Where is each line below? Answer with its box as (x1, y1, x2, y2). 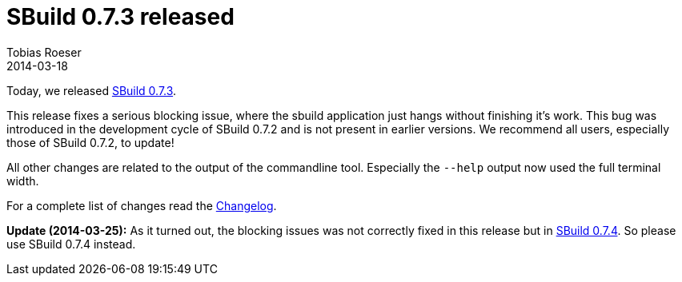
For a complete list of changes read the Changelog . (6, 198, 277, 212)
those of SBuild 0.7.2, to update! (6, 135, 175, 149)
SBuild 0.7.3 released (6, 3, 235, 30)
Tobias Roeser (6, 45, 82, 59)
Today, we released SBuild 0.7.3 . (6, 83, 177, 97)
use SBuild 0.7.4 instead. (6, 236, 136, 251)
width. (6, 173, 39, 188)
